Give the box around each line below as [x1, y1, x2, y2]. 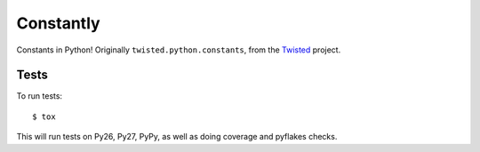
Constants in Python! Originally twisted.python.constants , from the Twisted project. [16, 44, 341, 55]
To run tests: [16, 91, 62, 101]
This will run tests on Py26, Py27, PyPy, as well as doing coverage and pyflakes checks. [16, 132, 338, 142]
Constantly [16, 13, 101, 33]
